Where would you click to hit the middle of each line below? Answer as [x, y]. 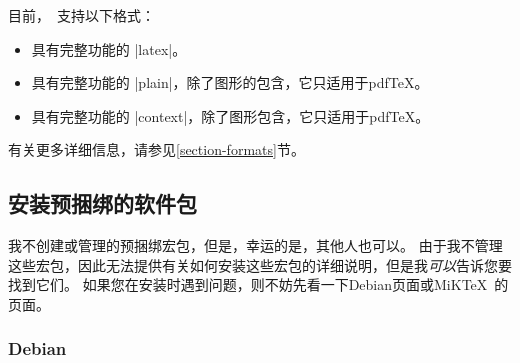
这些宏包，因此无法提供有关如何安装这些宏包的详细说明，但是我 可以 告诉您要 [260, 264]
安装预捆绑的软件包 [102, 203]
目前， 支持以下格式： [81, 15]
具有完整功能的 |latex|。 [109, 48]
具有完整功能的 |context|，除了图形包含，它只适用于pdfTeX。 [230, 115]
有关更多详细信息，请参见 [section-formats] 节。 [156, 149]
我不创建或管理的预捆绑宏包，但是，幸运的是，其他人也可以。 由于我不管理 [255, 245]
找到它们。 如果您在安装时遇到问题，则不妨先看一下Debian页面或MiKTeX [248, 284]
